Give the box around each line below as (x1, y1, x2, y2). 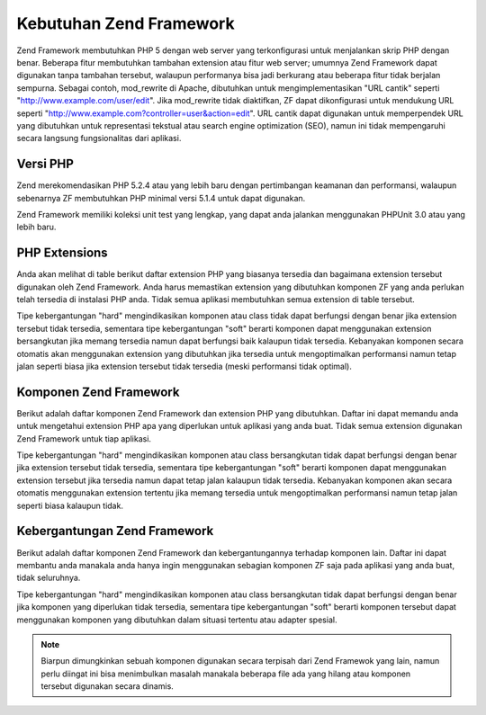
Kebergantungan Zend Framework (16, 523, 214, 539)
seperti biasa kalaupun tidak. (16, 500, 123, 511)
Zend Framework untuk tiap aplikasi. (16, 433, 152, 444)
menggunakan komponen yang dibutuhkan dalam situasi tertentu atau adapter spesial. (16, 614, 337, 625)
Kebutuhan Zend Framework (16, 13, 235, 33)
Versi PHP (16, 156, 74, 172)
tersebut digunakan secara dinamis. (40, 681, 175, 692)
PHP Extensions (16, 246, 108, 261)
